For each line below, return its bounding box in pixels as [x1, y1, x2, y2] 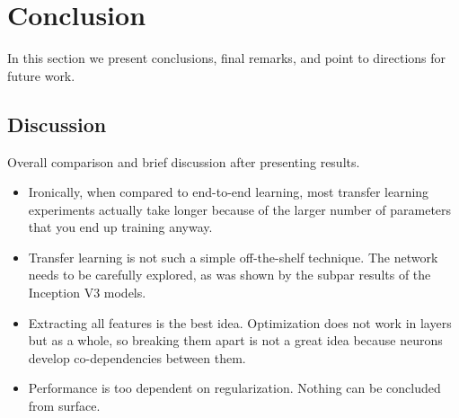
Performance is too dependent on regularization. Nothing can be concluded [28, 378, 441, 397]
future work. [7, 66, 75, 84]
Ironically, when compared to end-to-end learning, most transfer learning [28, 182, 429, 201]
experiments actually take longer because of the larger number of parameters [28, 200, 452, 218]
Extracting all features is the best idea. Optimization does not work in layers [28, 313, 452, 332]
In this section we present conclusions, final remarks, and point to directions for [7, 49, 446, 67]
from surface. [28, 396, 101, 415]
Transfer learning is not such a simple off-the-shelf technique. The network [28, 247, 438, 266]
